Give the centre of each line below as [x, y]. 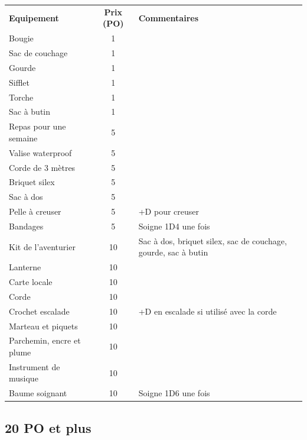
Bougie [21, 38]
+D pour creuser [169, 211]
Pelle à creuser [35, 211]
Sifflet [19, 82]
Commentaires [169, 17]
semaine [23, 137]
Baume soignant [38, 393]
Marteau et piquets [43, 326]
